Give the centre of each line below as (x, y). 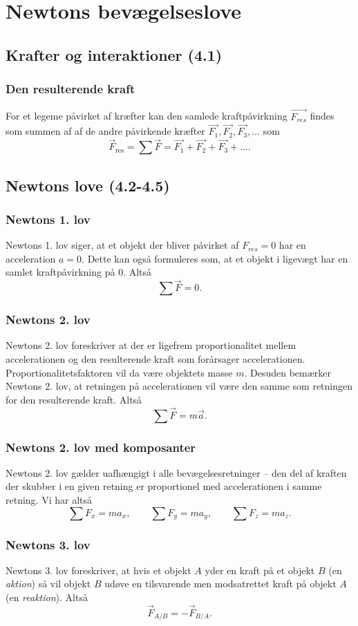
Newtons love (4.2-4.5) (88, 185)
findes (322, 116)
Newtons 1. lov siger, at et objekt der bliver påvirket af (122, 245)
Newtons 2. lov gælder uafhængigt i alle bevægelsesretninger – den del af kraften (176, 472)
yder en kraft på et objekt (260, 570)
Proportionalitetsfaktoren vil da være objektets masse (119, 372)
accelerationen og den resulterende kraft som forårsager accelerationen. (156, 359)
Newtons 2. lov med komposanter (101, 447)
